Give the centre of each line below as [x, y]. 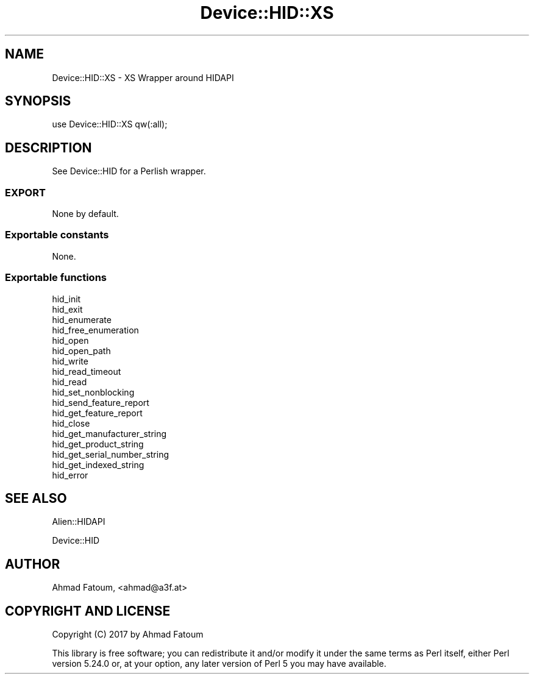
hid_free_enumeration [95, 330]
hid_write [70, 361]
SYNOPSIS [38, 101]
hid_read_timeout [87, 371]
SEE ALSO [36, 498]
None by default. [85, 214]
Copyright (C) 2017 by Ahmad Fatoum [128, 635]
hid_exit [67, 309]
